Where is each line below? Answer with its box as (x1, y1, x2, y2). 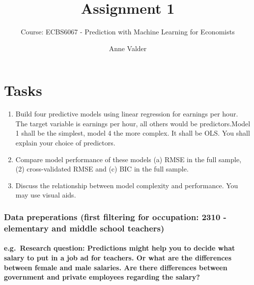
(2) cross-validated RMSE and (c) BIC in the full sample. (15, 164, 189, 174)
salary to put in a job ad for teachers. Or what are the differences (4, 252, 232, 262)
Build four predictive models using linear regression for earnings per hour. (15, 109, 238, 119)
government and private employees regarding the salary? (4, 272, 200, 282)
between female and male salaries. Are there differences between (4, 262, 227, 272)
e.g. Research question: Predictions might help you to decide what (4, 243, 235, 253)
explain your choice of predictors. (15, 138, 115, 148)
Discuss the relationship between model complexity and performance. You (15, 180, 238, 190)
